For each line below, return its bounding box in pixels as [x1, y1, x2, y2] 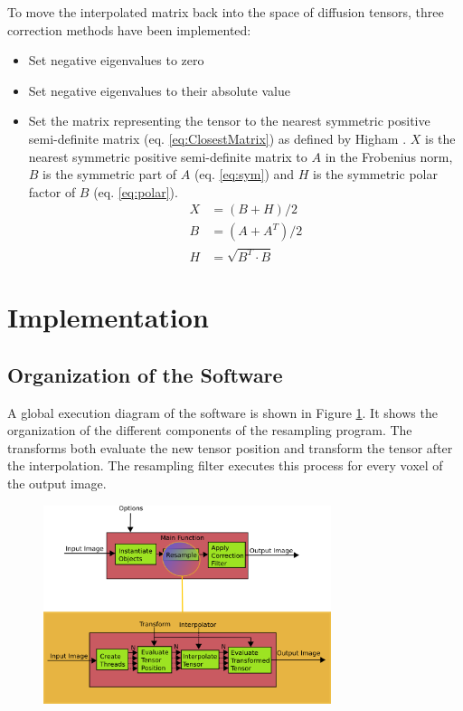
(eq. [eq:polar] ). [93, 182, 178, 201]
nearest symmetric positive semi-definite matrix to [28, 147, 307, 166]
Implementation [7, 299, 209, 336]
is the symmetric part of [43, 165, 177, 184]
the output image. [7, 473, 107, 492]
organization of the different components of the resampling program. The [7, 421, 412, 440]
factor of [28, 182, 76, 201]
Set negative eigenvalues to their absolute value [28, 81, 290, 100]
